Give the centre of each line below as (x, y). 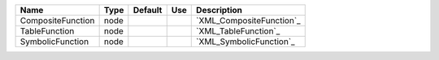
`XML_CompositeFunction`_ (248, 20)
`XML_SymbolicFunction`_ (246, 42)
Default (148, 10)
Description (219, 10)
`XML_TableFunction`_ (238, 31)
